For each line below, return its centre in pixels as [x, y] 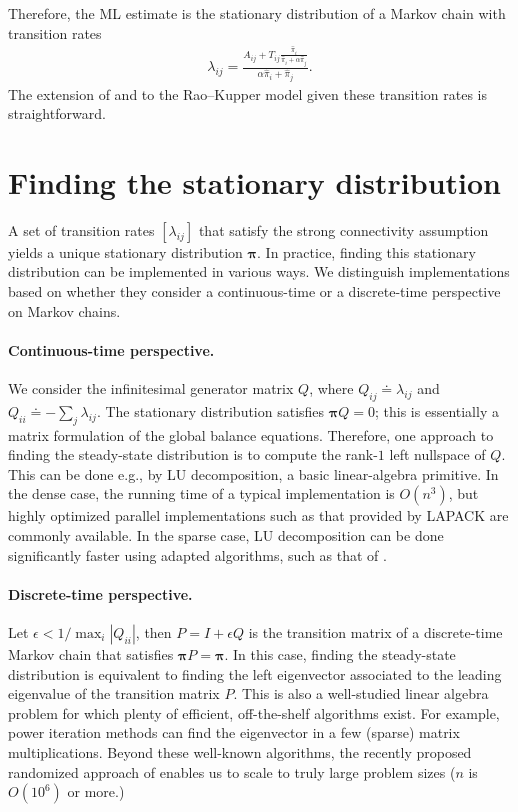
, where [331, 388]
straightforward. [57, 113]
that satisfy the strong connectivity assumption [343, 229]
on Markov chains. [64, 310]
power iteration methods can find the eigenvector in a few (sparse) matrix [234, 732]
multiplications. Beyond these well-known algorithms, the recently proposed [240, 751]
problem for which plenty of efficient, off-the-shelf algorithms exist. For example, [254, 712]
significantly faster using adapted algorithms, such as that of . [197, 554]
